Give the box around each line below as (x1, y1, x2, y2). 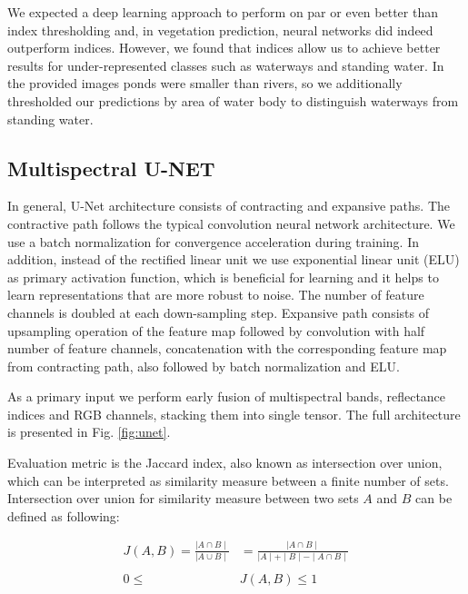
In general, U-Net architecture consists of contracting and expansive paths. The (7, 196, 451, 215)
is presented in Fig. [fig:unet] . (7, 422, 171, 441)
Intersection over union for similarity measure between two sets (7, 489, 359, 508)
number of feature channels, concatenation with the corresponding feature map (7, 339, 447, 358)
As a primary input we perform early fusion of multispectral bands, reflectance (7, 387, 446, 406)
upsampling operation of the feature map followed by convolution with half (7, 321, 425, 340)
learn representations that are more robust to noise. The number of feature (7, 285, 424, 304)
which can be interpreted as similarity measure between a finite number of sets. (7, 470, 449, 490)
